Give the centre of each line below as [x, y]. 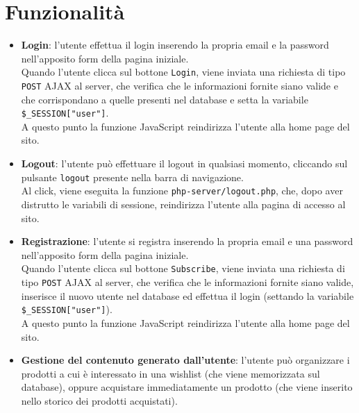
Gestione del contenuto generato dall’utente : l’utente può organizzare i [185, 360]
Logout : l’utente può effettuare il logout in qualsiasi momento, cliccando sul [184, 163]
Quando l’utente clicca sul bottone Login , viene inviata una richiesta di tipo [183, 72]
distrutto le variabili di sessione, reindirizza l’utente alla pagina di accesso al [183, 204]
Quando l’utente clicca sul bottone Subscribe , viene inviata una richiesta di [183, 268]
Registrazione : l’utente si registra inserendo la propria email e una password [187, 241]
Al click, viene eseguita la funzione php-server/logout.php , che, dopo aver [182, 191]
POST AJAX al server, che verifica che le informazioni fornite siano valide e [179, 85]
